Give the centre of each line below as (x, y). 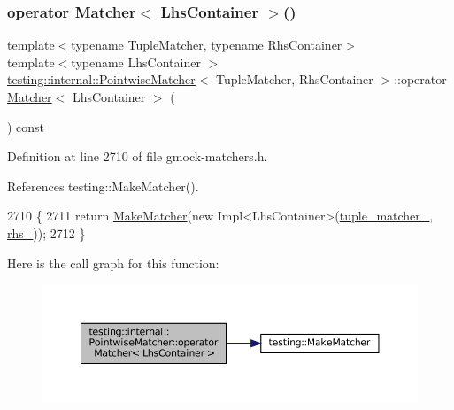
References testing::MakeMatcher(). (103, 186)
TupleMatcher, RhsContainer (295, 79)
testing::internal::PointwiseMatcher (101, 79)
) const (26, 126)
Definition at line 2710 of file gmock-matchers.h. (138, 156)
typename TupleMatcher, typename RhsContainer (207, 45)
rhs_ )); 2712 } (46, 232)
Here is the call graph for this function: (113, 263)
